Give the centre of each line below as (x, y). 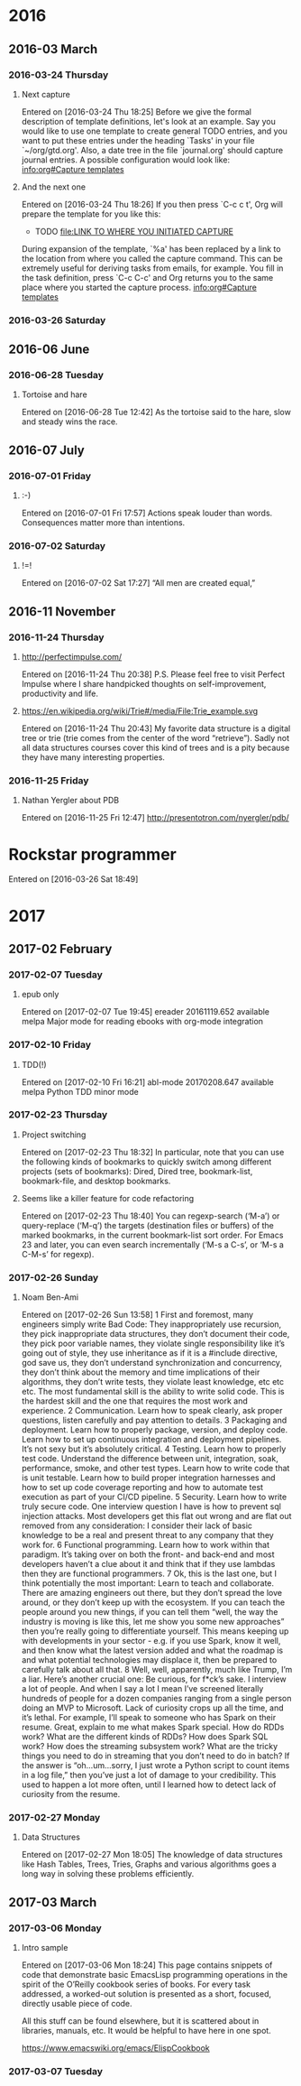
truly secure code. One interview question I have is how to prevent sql (151, 1507)
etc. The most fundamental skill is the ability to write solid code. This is (153, 1392)
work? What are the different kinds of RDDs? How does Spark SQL (145, 1737)
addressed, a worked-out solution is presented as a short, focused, (146, 1994)
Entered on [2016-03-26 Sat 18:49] (73, 879)
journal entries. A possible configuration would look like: (126, 160)
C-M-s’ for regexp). (58, 1254)
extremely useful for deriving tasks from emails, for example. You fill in (152, 268)
